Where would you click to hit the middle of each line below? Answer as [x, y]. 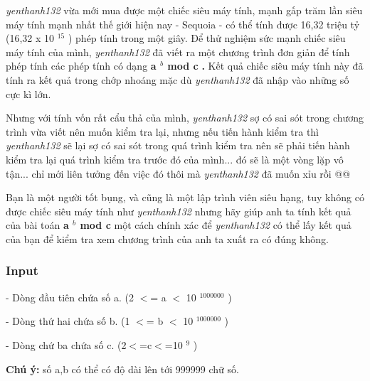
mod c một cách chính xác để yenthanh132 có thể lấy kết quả [216, 225]
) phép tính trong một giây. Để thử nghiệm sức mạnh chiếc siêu [207, 38]
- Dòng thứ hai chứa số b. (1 [68, 321]
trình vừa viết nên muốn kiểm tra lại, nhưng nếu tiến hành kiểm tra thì [163, 131]
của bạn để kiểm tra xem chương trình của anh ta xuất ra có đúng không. [167, 238]
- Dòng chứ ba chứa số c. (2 [66, 344]
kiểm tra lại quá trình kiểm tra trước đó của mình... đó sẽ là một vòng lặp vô [175, 159]
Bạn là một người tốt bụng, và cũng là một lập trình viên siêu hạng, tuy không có [185, 197]
